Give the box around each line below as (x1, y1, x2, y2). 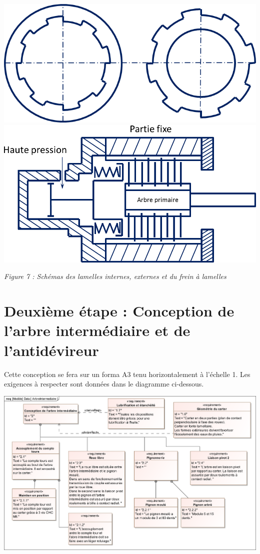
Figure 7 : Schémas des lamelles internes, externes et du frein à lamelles (4, 271, 226, 281)
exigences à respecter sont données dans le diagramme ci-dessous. (4, 378, 204, 389)
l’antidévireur (4, 339, 99, 360)
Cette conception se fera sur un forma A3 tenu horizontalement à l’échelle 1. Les (4, 368, 250, 379)
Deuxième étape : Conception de (4, 300, 234, 321)
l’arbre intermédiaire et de (4, 320, 190, 340)
